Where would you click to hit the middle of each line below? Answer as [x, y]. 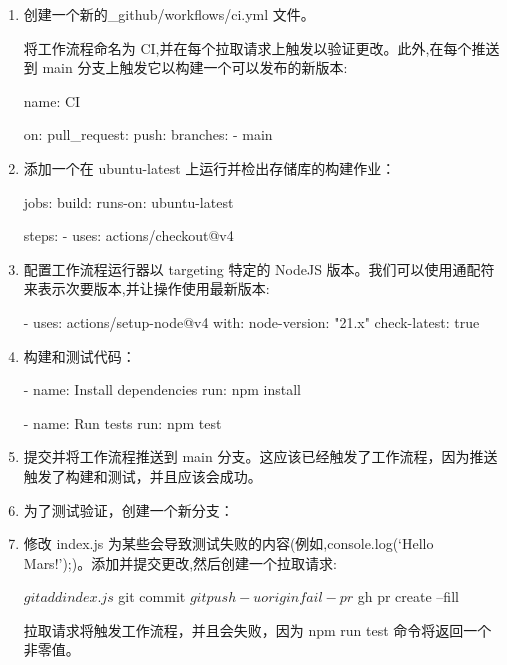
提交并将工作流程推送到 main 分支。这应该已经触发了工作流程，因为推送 [260, 456]
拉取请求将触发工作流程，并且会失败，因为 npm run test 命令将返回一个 [257, 629]
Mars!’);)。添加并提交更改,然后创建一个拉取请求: [180, 562]
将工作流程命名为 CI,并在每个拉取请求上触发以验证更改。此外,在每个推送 [261, 47]
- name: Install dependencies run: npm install [162, 389]
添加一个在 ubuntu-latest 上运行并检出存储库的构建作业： [209, 167]
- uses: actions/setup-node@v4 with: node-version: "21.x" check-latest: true [251, 321]
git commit [152, 596]
